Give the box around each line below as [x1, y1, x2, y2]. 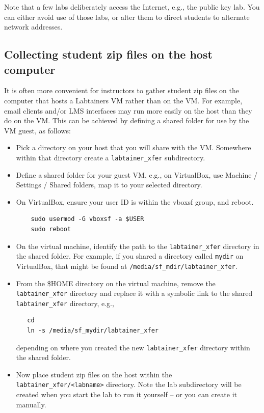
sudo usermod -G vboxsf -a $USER [31, 215, 144, 223]
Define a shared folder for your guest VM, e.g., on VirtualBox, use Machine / [16, 169, 258, 180]
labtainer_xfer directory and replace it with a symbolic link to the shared [16, 288, 253, 298]
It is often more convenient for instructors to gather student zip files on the [4, 85, 240, 96]
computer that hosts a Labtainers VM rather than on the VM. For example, [4, 95, 243, 105]
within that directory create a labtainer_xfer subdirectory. [16, 152, 205, 162]
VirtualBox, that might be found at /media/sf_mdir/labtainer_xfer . [16, 260, 237, 271]
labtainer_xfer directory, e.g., [16, 297, 114, 308]
